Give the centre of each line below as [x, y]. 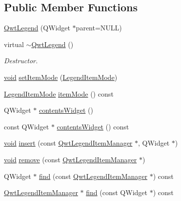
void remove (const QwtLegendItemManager [70, 159]
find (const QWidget [117, 192]
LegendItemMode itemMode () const [59, 93]
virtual [14, 44]
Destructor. [21, 61]
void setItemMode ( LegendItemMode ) [61, 77]
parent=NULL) [99, 28]
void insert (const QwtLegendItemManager [68, 143]
